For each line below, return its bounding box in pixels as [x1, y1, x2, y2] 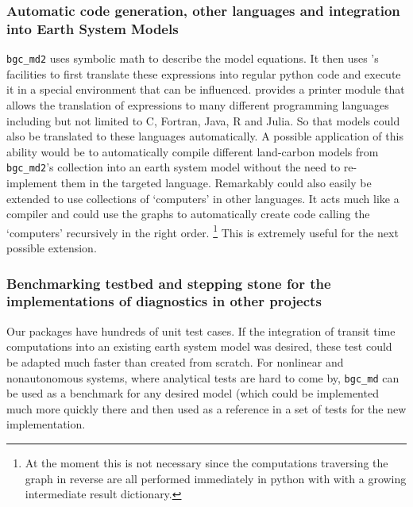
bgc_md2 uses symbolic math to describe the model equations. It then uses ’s [6, 50, 379, 67]
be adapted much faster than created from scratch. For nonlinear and [6, 353, 344, 370]
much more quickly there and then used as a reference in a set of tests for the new [6, 400, 407, 417]
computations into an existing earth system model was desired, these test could [6, 338, 392, 355]
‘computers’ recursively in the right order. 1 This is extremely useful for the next [6, 221, 399, 240]
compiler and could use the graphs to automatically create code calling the [6, 205, 370, 222]
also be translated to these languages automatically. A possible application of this [6, 128, 403, 144]
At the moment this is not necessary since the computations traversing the [25, 455, 388, 471]
